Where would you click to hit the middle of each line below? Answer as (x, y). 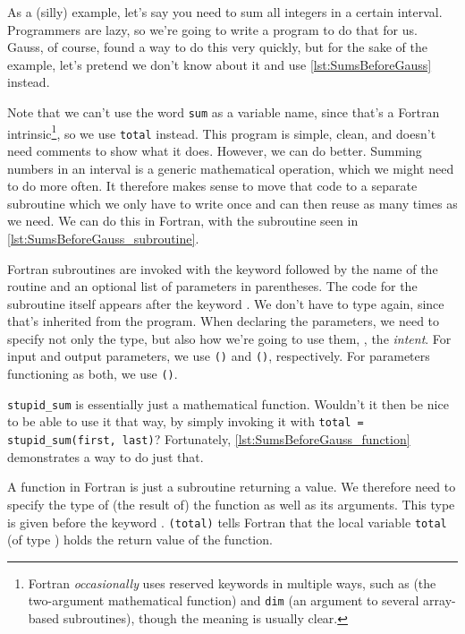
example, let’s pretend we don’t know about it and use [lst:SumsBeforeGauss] (220, 64)
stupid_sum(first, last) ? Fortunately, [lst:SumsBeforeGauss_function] (209, 439)
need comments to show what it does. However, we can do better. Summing (215, 150)
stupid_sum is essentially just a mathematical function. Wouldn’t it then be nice (228, 403)
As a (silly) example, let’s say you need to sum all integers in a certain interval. (225, 12)
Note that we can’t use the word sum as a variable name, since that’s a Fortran (224, 111)
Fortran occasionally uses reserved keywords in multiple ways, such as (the (232, 583)
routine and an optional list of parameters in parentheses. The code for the (212, 286)
